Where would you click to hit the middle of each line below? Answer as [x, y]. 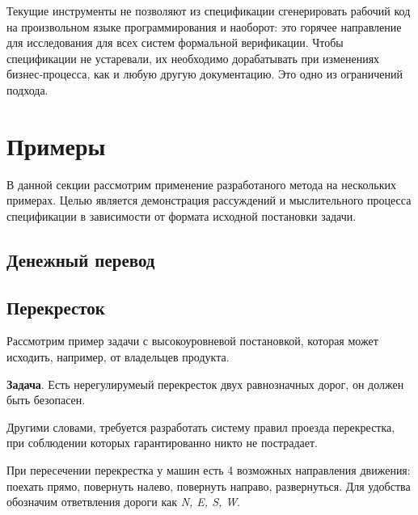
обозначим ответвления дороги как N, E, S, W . [124, 502]
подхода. [27, 89]
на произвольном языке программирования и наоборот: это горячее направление [204, 26]
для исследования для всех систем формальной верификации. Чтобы [175, 42]
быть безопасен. [46, 400]
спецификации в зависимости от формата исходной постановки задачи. [182, 215]
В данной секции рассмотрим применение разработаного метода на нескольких [202, 184]
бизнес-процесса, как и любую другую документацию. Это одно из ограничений [205, 74]
